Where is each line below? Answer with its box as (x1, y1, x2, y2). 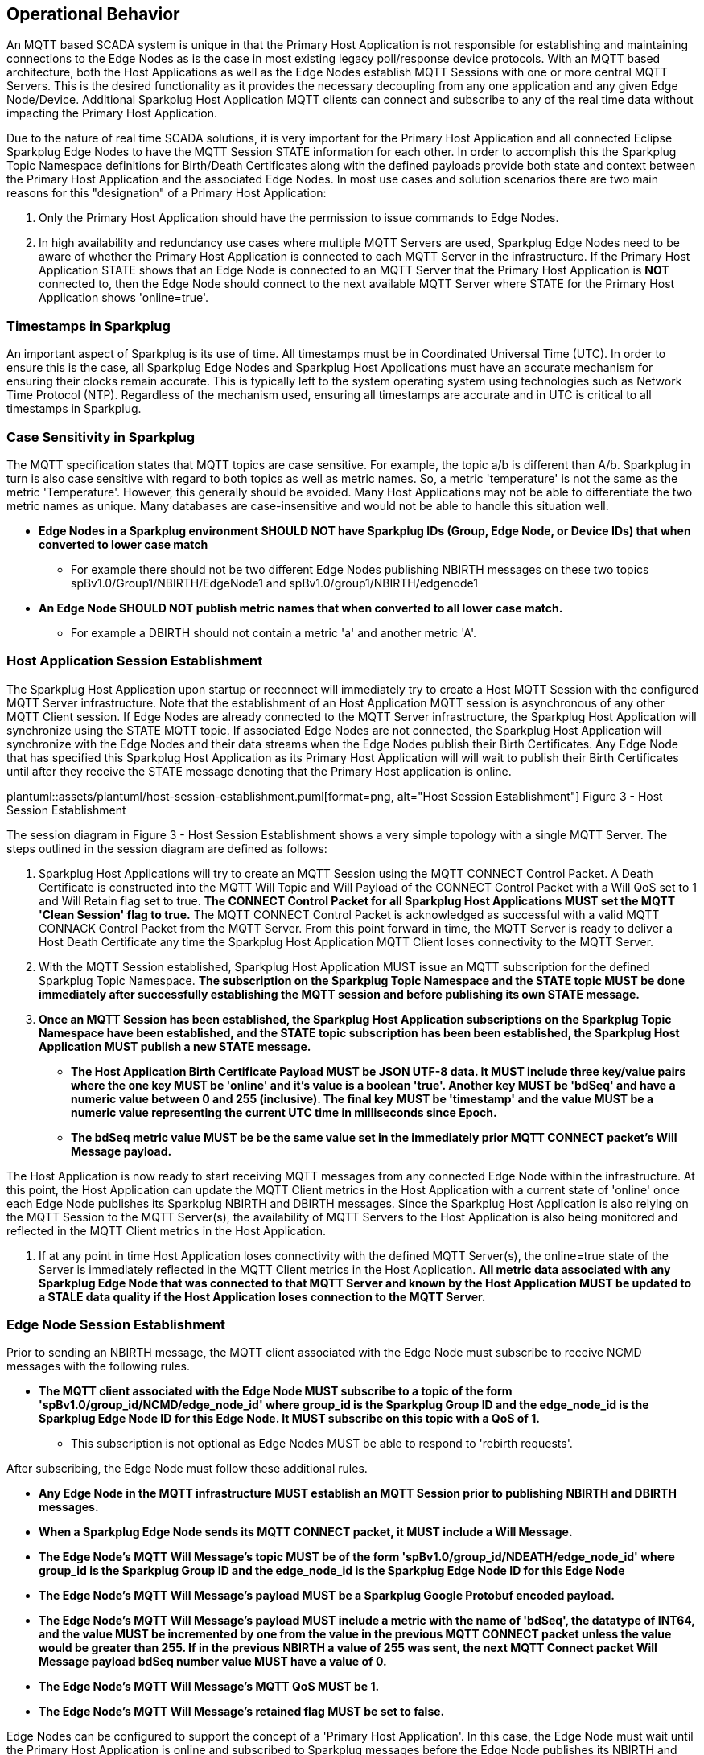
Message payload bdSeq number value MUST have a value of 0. (39, 1654, 387, 1669)
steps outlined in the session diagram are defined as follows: (6, 841, 327, 855)
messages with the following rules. (6, 1359, 190, 1374)
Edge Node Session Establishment (6, 1316, 225, 1333)
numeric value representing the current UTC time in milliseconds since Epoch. (71, 1105, 497, 1119)
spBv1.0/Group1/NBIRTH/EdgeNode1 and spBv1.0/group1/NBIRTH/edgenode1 (71, 575, 478, 590)
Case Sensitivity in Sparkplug (6, 428, 196, 445)
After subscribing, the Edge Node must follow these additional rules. (6, 1461, 368, 1476)
